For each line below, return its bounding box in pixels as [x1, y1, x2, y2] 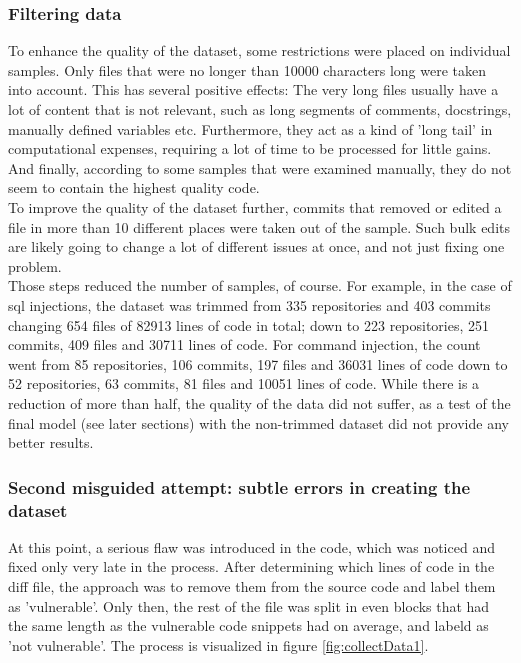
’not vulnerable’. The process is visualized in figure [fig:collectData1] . [8, 634, 429, 655]
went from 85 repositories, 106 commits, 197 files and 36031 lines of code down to [8, 353, 508, 374]
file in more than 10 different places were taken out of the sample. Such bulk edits [8, 216, 510, 237]
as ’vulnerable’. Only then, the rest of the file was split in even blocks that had [8, 595, 490, 616]
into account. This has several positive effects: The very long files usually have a [8, 79, 499, 100]
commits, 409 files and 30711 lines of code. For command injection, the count [8, 334, 481, 355]
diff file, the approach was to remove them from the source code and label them [8, 576, 496, 597]
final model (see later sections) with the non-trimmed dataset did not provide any [8, 412, 509, 433]
